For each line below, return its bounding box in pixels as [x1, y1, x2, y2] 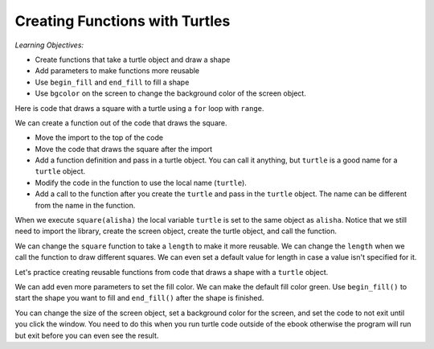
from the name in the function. [35, 200, 136, 210]
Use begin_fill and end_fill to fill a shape [35, 77, 190, 87]
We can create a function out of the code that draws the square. [14, 117, 227, 128]
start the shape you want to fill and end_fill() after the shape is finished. [14, 294, 264, 303]
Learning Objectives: [14, 40, 84, 50]
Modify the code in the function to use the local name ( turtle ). [35, 178, 247, 187]
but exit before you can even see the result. [14, 331, 159, 340]
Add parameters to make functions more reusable [35, 66, 200, 76]
